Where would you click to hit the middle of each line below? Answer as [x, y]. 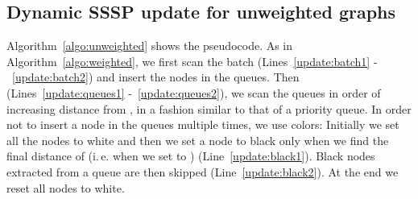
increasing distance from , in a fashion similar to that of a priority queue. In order [209, 108]
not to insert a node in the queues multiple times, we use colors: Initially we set [203, 124]
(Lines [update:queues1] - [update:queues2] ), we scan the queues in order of [194, 92]
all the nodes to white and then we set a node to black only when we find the [198, 140]
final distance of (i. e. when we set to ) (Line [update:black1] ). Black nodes [191, 156]
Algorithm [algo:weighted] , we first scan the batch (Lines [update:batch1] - [192, 61]
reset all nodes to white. [66, 187]
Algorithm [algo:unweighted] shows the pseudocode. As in [150, 46]
